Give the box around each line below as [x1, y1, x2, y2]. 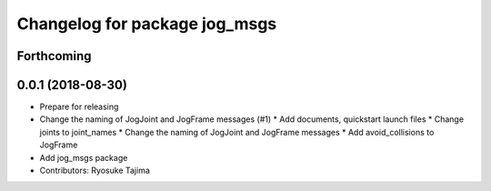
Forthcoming [16, 48, 92, 64]
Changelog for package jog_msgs [16, 14, 277, 34]
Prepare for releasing [39, 101, 119, 113]
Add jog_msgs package [39, 152, 128, 163]
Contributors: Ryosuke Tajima [39, 165, 150, 176]
